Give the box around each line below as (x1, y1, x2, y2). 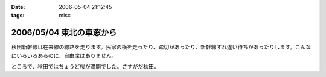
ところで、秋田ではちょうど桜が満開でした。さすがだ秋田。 (11, 63, 159, 70)
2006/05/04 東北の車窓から (11, 28, 117, 38)
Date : (11, 4, 25, 10)
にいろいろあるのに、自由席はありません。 (11, 52, 117, 59)
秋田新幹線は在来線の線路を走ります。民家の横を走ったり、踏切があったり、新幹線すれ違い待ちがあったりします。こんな (11, 43, 312, 51)
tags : (11, 12, 25, 19)
